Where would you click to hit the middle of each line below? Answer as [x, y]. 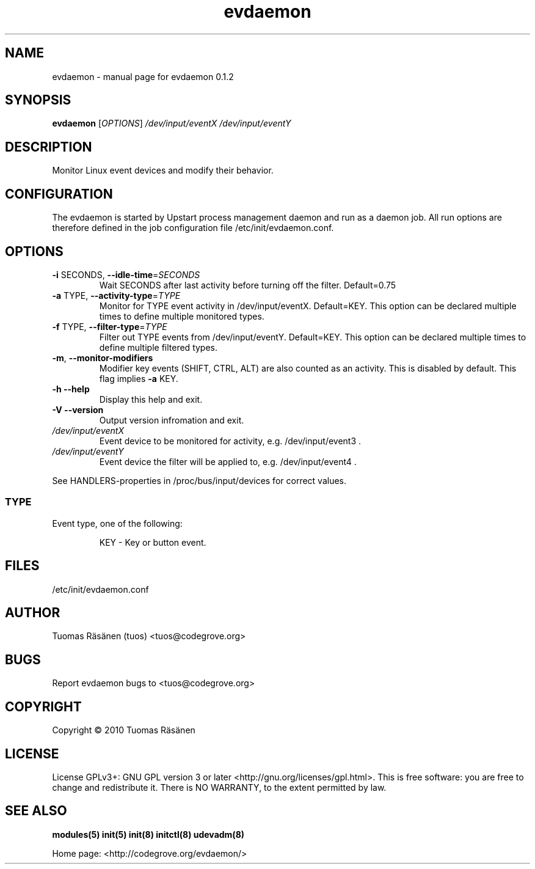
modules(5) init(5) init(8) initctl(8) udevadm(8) [148, 834]
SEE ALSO [36, 811]
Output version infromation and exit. [172, 420]
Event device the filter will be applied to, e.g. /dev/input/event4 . [228, 461]
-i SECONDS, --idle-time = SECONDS [126, 274]
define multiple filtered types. [158, 347]
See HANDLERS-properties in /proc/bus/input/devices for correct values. [199, 480]
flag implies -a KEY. [139, 378]
